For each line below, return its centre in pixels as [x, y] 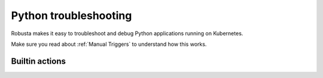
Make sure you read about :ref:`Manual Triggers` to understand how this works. [109, 44]
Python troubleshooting [71, 15]
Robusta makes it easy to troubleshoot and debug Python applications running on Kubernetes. [127, 33]
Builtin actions [38, 61]
